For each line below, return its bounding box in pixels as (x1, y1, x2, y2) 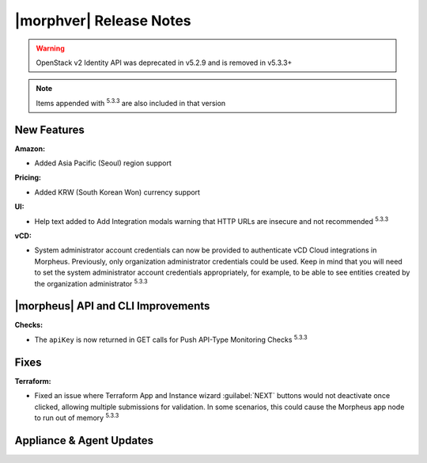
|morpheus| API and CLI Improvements (14, 299, 210, 313)
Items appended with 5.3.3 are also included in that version (36, 97, 226, 108)
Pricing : (14, 173, 41, 182)
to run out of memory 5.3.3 (34, 412, 119, 423)
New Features (14, 123, 85, 136)
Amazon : (14, 143, 46, 154)
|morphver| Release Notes (14, 12, 191, 29)
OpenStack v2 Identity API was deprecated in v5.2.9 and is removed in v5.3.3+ (36, 58, 293, 67)
